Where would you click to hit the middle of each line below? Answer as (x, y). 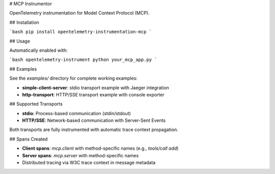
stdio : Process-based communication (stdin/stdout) (76, 113)
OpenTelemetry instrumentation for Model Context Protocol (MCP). (79, 13)
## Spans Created (29, 139)
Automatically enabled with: (39, 50)
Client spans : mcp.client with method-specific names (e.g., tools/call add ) (100, 148)
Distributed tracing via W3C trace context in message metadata (89, 163)
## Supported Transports (36, 104)
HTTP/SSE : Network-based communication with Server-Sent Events (94, 120)
